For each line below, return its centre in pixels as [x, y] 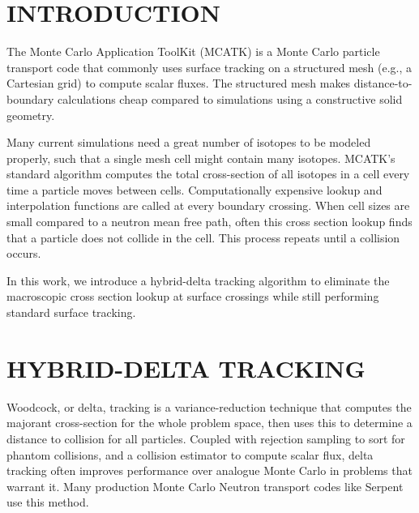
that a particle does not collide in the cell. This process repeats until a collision [203, 237]
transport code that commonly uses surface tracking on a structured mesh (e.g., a [209, 67]
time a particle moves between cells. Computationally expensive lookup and [195, 189]
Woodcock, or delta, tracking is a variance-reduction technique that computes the [209, 406]
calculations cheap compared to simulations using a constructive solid [230, 98]
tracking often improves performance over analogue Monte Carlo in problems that [209, 470]
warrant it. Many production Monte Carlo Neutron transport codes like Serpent [205, 486]
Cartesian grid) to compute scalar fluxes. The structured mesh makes [179, 83]
